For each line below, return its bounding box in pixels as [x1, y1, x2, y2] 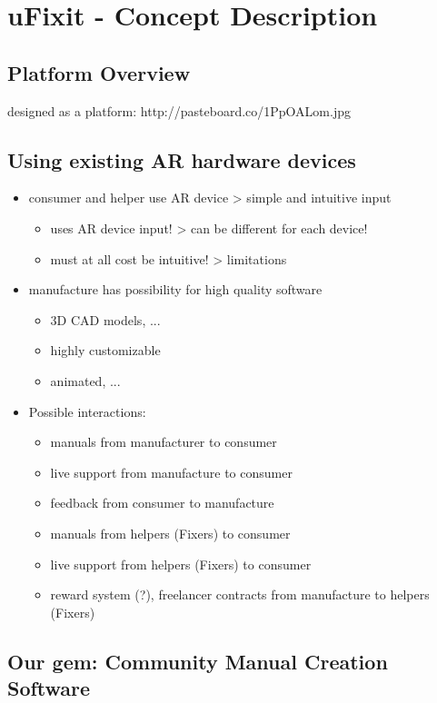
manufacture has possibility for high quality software [28, 280, 323, 299]
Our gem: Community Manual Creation [7, 647, 388, 675]
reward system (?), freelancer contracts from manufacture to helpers [50, 585, 430, 604]
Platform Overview [7, 58, 191, 86]
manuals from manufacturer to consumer [50, 432, 277, 451]
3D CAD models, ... [50, 310, 161, 329]
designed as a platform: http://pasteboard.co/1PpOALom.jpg [7, 101, 351, 120]
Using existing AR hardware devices [7, 145, 356, 173]
